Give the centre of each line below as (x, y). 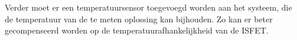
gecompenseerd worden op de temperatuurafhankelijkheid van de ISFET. (137, 30)
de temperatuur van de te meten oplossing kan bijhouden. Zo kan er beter (139, 19)
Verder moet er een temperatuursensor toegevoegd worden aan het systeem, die (148, 7)
